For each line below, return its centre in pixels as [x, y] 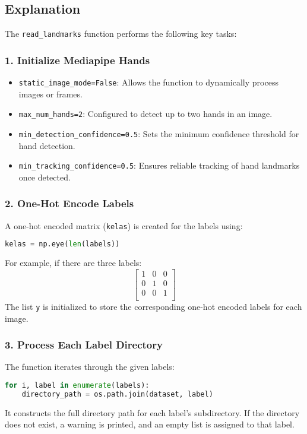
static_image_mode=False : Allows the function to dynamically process [148, 82]
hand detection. [47, 145]
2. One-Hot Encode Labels [69, 203]
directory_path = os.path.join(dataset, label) [117, 394]
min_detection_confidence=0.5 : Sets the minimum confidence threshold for [159, 133]
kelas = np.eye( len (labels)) [62, 244]
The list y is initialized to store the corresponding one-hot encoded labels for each [153, 306]
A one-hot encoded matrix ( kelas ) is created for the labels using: [124, 225]
